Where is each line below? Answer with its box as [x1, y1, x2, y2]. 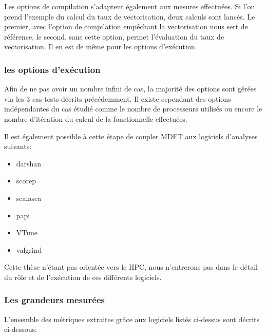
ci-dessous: [4, 324, 37, 334]
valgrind [16, 244, 42, 255]
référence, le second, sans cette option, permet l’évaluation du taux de [4, 31, 224, 42]
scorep [16, 175, 36, 186]
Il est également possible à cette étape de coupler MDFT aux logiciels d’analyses [4, 130, 258, 141]
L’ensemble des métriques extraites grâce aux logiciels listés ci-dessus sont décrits [4, 313, 259, 324]
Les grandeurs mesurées [4, 293, 105, 306]
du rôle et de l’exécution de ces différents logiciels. [4, 271, 162, 282]
